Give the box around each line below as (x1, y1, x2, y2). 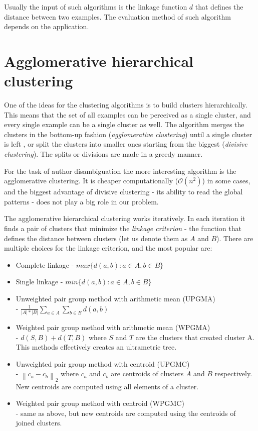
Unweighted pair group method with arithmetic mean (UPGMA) (16, 293, 215, 303)
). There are (216, 233, 253, 243)
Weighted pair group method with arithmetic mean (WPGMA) (16, 321, 210, 332)
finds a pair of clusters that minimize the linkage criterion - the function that (4, 223, 241, 234)
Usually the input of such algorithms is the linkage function (4, 2, 187, 12)
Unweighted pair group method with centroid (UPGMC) (16, 358, 190, 369)
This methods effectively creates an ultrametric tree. (16, 342, 177, 352)
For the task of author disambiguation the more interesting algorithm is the (4, 165, 236, 176)
